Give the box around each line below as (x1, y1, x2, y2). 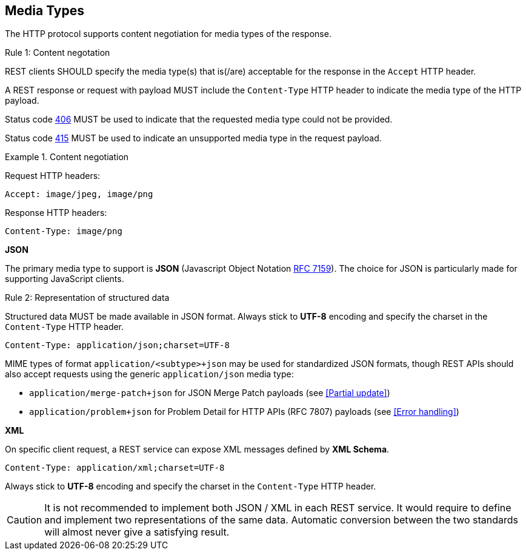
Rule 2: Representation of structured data (5, 292, 170, 303)
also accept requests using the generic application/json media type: (5, 369, 294, 380)
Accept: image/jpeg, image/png (5, 189, 153, 200)
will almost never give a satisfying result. (44, 526, 230, 539)
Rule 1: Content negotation (5, 47, 110, 58)
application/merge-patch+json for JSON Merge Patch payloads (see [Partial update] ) (29, 388, 390, 399)
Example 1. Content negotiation (5, 152, 129, 163)
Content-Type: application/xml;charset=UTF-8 (5, 463, 225, 473)
